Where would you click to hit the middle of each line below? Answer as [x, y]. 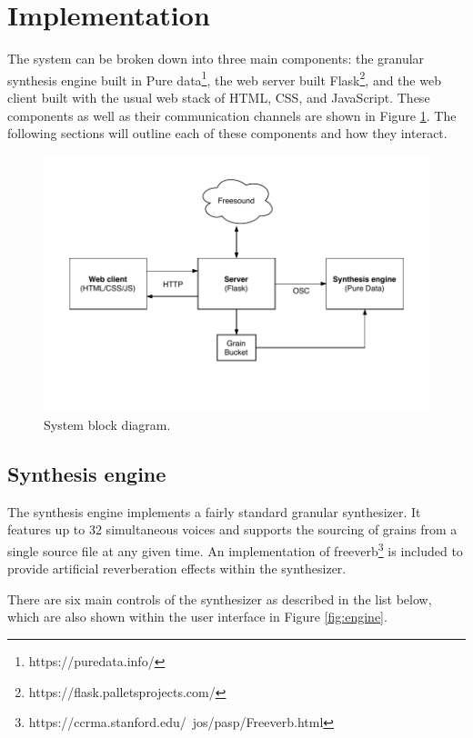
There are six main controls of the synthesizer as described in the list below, [220, 598]
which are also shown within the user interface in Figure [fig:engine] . [197, 617]
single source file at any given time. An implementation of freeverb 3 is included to [235, 549]
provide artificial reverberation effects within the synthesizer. [177, 568]
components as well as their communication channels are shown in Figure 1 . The [232, 115]
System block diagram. [107, 424]
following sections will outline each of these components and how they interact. [227, 133]
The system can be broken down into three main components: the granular [216, 59]
